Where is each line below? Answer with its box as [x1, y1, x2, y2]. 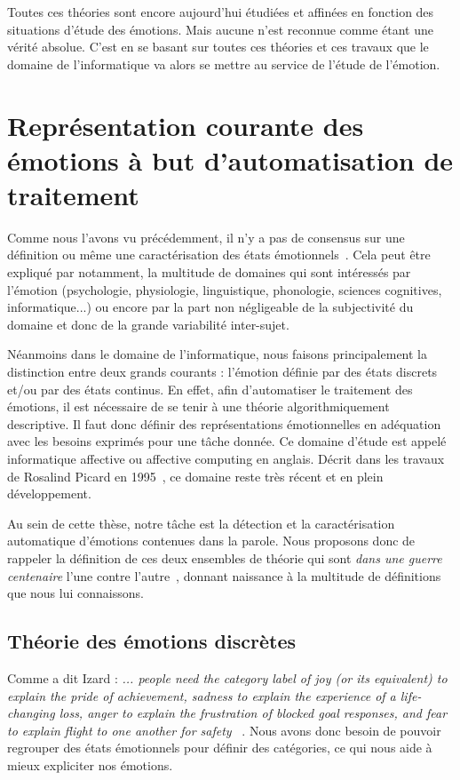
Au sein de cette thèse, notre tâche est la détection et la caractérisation [7, 513, 395, 532]
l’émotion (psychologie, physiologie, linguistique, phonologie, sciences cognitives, [7, 280, 442, 298]
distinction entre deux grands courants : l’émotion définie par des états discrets [7, 362, 438, 381]
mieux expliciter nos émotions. [7, 755, 173, 774]
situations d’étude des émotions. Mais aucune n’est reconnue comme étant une [7, 20, 433, 38]
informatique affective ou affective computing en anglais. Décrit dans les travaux [7, 450, 445, 467]
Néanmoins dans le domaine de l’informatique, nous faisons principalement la [7, 345, 427, 363]
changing [7, 704, 55, 722]
